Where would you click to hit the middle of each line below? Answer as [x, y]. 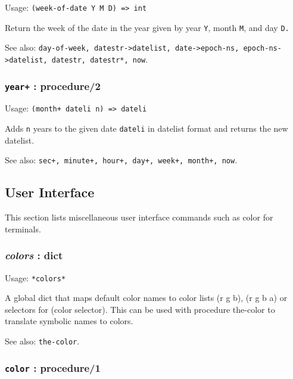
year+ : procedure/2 [53, 86]
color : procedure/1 [53, 367]
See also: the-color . [42, 341]
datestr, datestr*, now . [100, 59]
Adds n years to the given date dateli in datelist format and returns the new [146, 128]
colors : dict [34, 255]
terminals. [23, 229]
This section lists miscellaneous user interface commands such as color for [139, 217]
